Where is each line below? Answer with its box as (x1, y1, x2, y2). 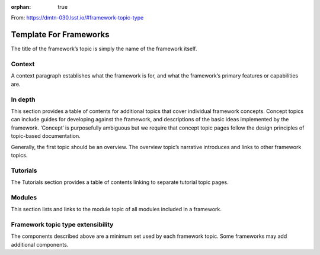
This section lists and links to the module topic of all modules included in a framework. (11, 206, 222, 213)
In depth (11, 95, 36, 104)
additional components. (11, 241, 69, 248)
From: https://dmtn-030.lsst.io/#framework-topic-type (11, 14, 144, 21)
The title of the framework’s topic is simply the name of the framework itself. (11, 45, 197, 53)
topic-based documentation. (11, 133, 81, 140)
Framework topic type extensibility (11, 220, 114, 228)
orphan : (11, 4, 31, 10)
